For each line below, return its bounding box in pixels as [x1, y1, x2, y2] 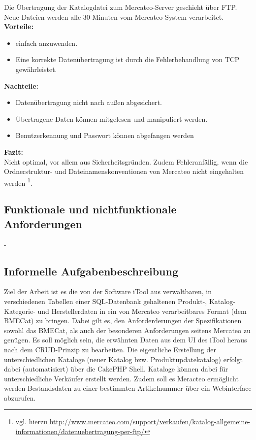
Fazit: [4, 146, 23, 157]
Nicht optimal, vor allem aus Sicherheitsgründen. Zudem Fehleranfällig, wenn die [4, 156, 248, 167]
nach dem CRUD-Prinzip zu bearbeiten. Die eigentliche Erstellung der [4, 344, 216, 354]
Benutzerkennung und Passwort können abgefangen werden [15, 130, 194, 140]
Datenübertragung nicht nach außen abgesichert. [15, 97, 162, 107]
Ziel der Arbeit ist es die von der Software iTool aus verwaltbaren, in [4, 286, 212, 297]
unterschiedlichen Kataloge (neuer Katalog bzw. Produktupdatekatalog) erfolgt [4, 354, 243, 364]
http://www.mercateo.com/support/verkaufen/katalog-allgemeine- [49, 416, 251, 427]
